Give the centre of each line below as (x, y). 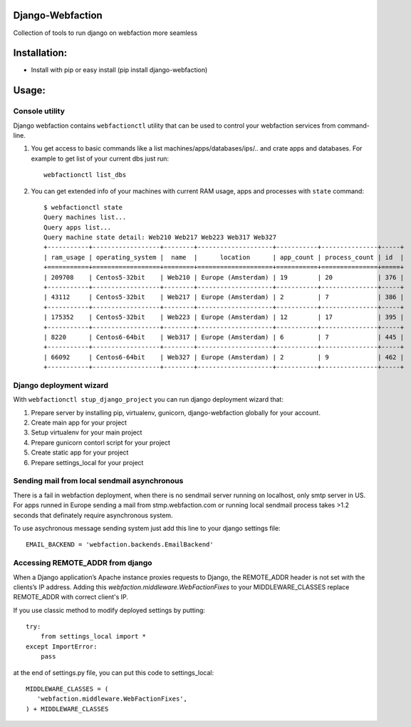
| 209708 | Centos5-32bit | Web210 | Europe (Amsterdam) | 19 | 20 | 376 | (224, 277)
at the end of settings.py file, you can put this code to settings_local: (113, 672)
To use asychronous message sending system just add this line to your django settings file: (147, 528)
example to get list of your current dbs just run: (100, 158)
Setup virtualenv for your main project (87, 432)
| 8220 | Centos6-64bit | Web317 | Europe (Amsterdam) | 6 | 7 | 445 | (224, 337)
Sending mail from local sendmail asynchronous (98, 481)
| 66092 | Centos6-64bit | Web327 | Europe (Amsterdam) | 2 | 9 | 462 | (224, 357)
